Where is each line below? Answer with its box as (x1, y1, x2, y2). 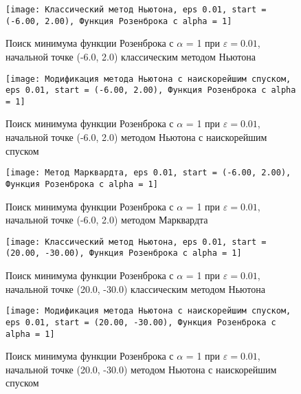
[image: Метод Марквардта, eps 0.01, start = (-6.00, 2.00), (5, 168, 291, 178)
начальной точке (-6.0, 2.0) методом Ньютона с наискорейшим (5, 130, 267, 144)
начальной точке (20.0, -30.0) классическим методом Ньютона (5, 281, 265, 296)
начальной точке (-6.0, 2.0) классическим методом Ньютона (5, 49, 256, 63)
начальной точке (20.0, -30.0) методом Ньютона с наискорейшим (5, 362, 277, 376)
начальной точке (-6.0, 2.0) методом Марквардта (5, 212, 208, 227)
